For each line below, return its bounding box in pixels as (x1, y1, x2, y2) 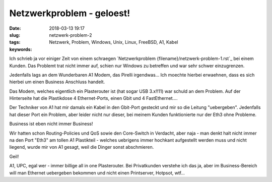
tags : (9, 39, 21, 45)
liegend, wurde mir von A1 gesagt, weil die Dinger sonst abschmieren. (9, 144, 154, 150)
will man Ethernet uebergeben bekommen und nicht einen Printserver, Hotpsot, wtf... (9, 169, 185, 176)
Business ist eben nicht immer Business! (9, 121, 93, 127)
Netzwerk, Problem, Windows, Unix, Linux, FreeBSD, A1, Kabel (49, 39, 178, 45)
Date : (9, 25, 21, 31)
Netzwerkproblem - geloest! (9, 8, 130, 19)
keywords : (9, 46, 32, 52)
